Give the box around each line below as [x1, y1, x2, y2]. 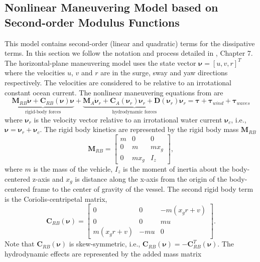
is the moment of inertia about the [122, 164, 230, 174]
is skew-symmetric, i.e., [69, 238, 141, 249]
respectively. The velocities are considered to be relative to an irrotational [5, 77, 231, 87]
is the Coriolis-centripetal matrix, [5, 193, 107, 204]
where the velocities [5, 67, 65, 78]
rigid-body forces [25, 109, 61, 115]
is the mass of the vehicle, [33, 164, 113, 174]
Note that [5, 238, 35, 249]
